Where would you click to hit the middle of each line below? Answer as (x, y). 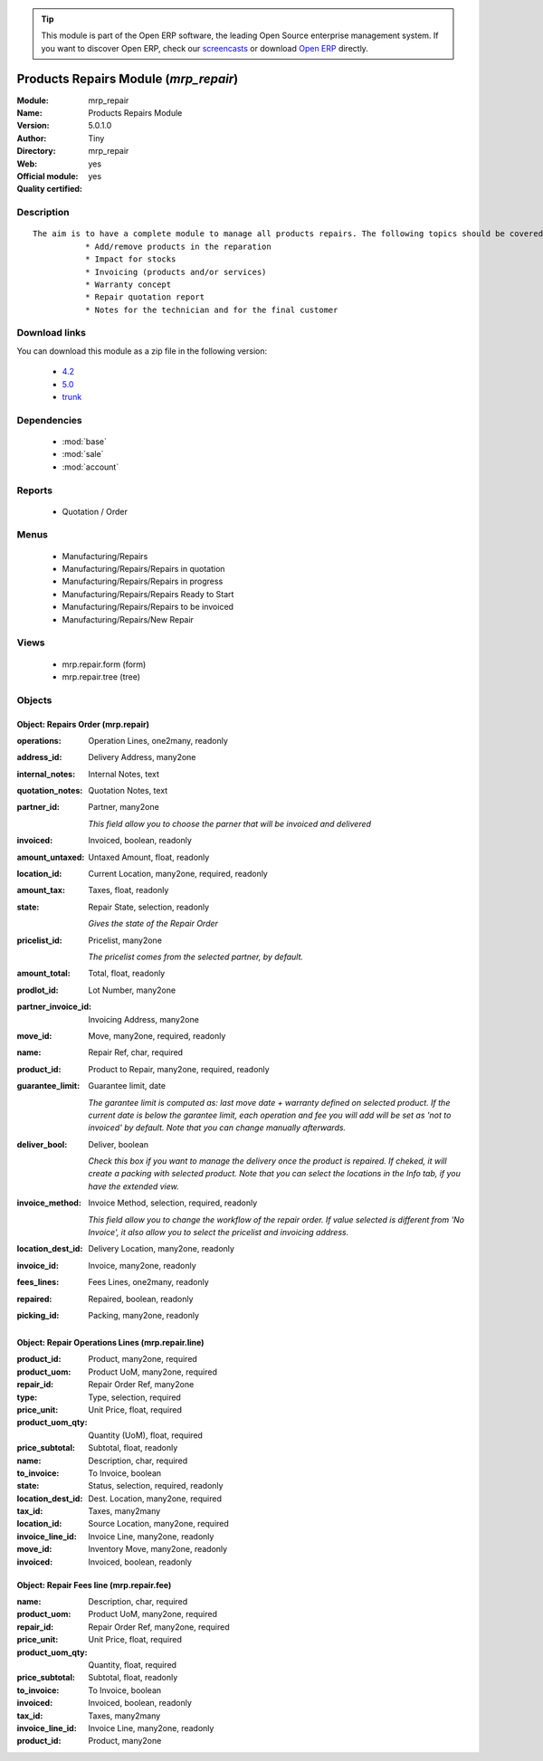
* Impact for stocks (130, 259)
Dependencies (50, 420)
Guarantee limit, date (127, 1086)
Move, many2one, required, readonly (157, 1035)
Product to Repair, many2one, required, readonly (179, 1069)
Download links (51, 333)
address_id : (39, 757)
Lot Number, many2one (132, 990)
